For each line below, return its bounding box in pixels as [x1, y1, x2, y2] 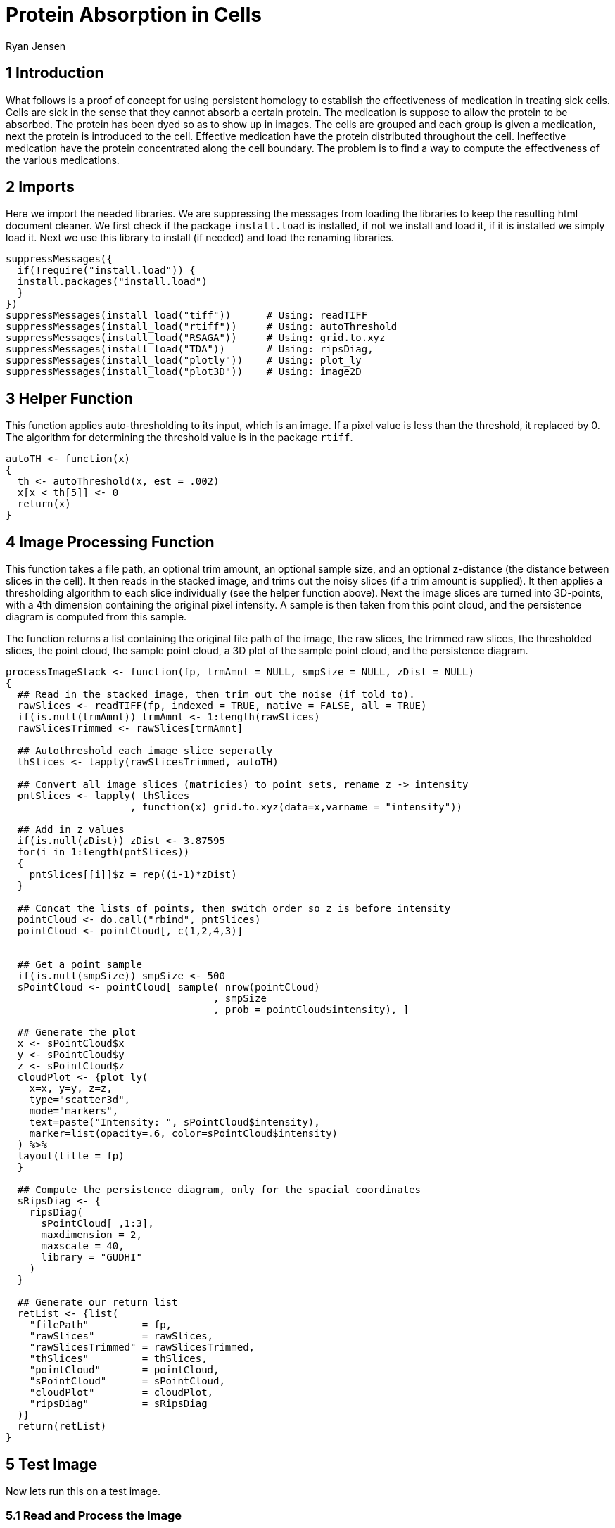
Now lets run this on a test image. [6, 1484, 160, 1497]
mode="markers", [29, 1105, 119, 1117]
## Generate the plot [17, 1026, 137, 1038]
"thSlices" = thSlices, [29, 1353, 208, 1365]
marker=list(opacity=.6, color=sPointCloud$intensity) [29, 1128, 338, 1140]
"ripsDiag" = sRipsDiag [29, 1398, 208, 1410]
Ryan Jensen [6, 39, 66, 52]
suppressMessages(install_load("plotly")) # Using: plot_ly [6, 355, 362, 367]
